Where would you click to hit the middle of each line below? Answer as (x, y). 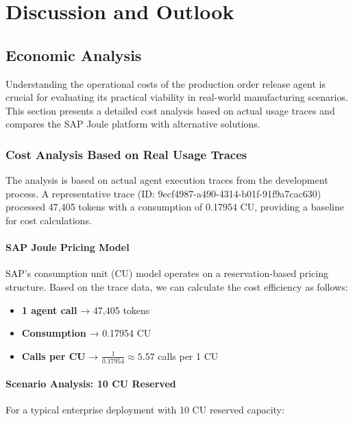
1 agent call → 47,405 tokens (86, 310)
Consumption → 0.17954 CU (86, 333)
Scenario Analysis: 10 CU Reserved (91, 383)
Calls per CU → (60, 356)
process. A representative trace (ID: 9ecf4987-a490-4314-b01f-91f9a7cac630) (163, 193)
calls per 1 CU (188, 356)
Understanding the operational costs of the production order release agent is (166, 83)
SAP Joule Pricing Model (68, 247)
